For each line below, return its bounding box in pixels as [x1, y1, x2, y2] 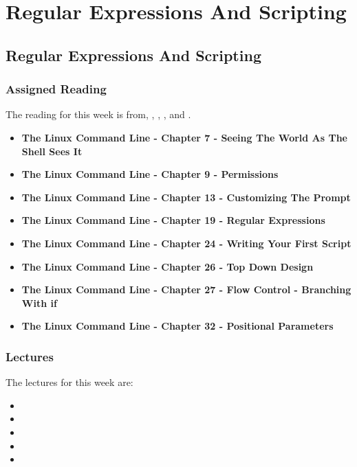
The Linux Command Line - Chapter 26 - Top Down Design [21, 259, 314, 273]
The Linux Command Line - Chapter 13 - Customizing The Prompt [21, 190, 351, 204]
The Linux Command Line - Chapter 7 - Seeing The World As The [21, 130, 347, 144]
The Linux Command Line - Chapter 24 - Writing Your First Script [21, 236, 351, 250]
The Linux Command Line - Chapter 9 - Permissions [21, 167, 279, 181]
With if [21, 295, 57, 310]
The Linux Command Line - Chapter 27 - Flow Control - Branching [21, 282, 351, 297]
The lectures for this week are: [6, 375, 133, 389]
